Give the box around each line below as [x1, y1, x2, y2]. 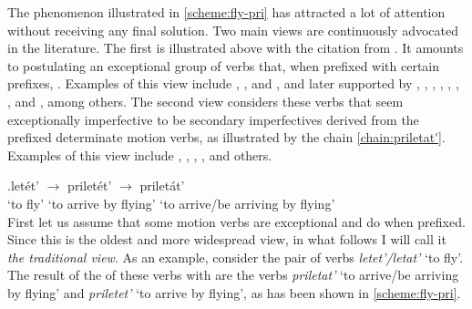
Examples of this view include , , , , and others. [7, 145, 272, 164]
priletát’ [139, 176, 185, 195]
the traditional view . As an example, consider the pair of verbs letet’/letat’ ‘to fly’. [7, 247, 464, 266]
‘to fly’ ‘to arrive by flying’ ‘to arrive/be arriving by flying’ [7, 193, 335, 212]
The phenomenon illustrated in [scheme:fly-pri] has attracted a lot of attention [7, 3, 446, 21]
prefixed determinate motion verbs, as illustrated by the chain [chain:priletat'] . [7, 128, 446, 147]
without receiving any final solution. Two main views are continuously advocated [7, 20, 458, 39]
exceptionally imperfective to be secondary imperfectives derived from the [7, 109, 419, 129]
